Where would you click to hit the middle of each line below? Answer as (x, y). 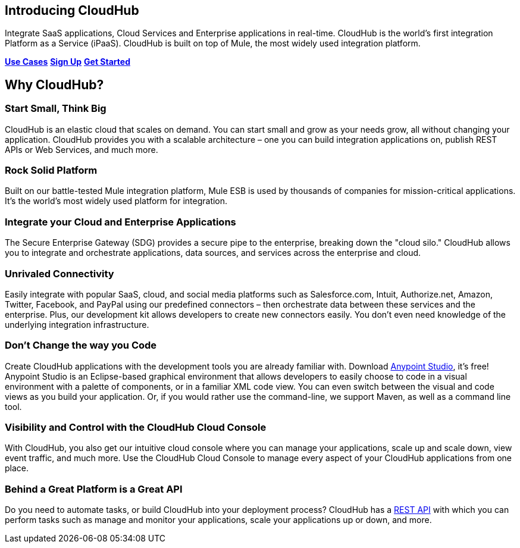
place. (17, 468)
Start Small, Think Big (56, 109)
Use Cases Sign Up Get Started (68, 62)
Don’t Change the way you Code (81, 345)
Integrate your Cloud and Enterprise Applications (120, 222)
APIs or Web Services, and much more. (82, 149)
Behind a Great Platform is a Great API (94, 489)
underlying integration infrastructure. (77, 324)
